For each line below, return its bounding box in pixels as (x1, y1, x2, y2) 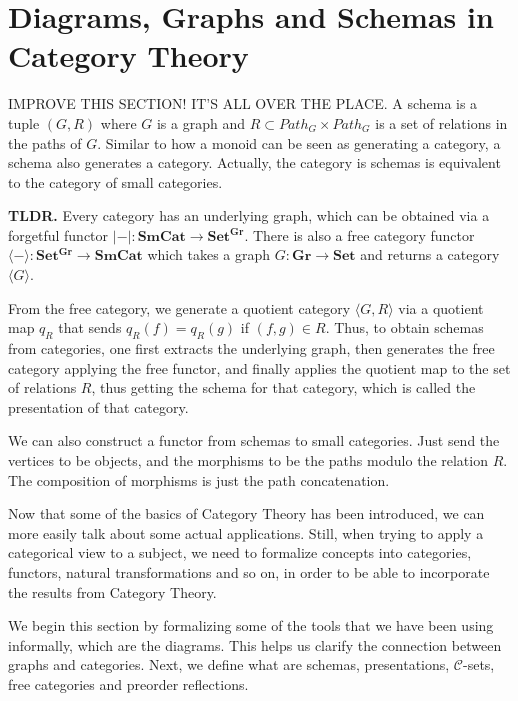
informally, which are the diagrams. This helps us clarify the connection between (8, 634, 502, 655)
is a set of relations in (375, 112, 508, 133)
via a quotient (398, 297, 484, 318)
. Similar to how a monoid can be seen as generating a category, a (97, 132, 501, 153)
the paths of (8, 132, 82, 153)
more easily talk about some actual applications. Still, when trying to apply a (8, 522, 484, 543)
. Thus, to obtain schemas (325, 317, 484, 338)
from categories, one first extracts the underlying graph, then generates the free (8, 338, 495, 359)
